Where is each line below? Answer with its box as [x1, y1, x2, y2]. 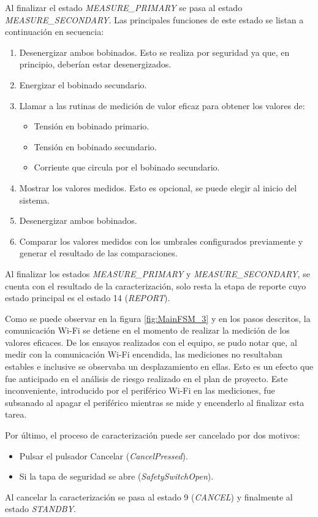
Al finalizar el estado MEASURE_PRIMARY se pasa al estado [5, 1, 243, 13]
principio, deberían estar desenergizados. [19, 58, 172, 71]
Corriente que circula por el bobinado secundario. [34, 161, 220, 174]
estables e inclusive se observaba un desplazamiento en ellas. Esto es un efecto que [5, 360, 314, 373]
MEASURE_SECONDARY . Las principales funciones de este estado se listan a [5, 13, 304, 26]
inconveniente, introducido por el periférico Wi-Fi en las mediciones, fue [5, 384, 275, 397]
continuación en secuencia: [5, 25, 104, 38]
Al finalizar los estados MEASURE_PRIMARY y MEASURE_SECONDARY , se [5, 267, 310, 280]
